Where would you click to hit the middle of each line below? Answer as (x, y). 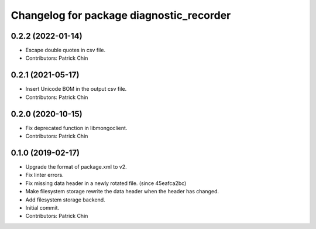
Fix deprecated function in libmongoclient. (76, 128)
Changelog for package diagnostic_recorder (121, 15)
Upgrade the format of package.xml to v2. (76, 166)
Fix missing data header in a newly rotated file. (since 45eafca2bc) (106, 183)
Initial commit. (42, 207)
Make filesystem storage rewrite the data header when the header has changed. (122, 192)
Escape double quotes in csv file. (65, 50)
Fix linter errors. (44, 175)
